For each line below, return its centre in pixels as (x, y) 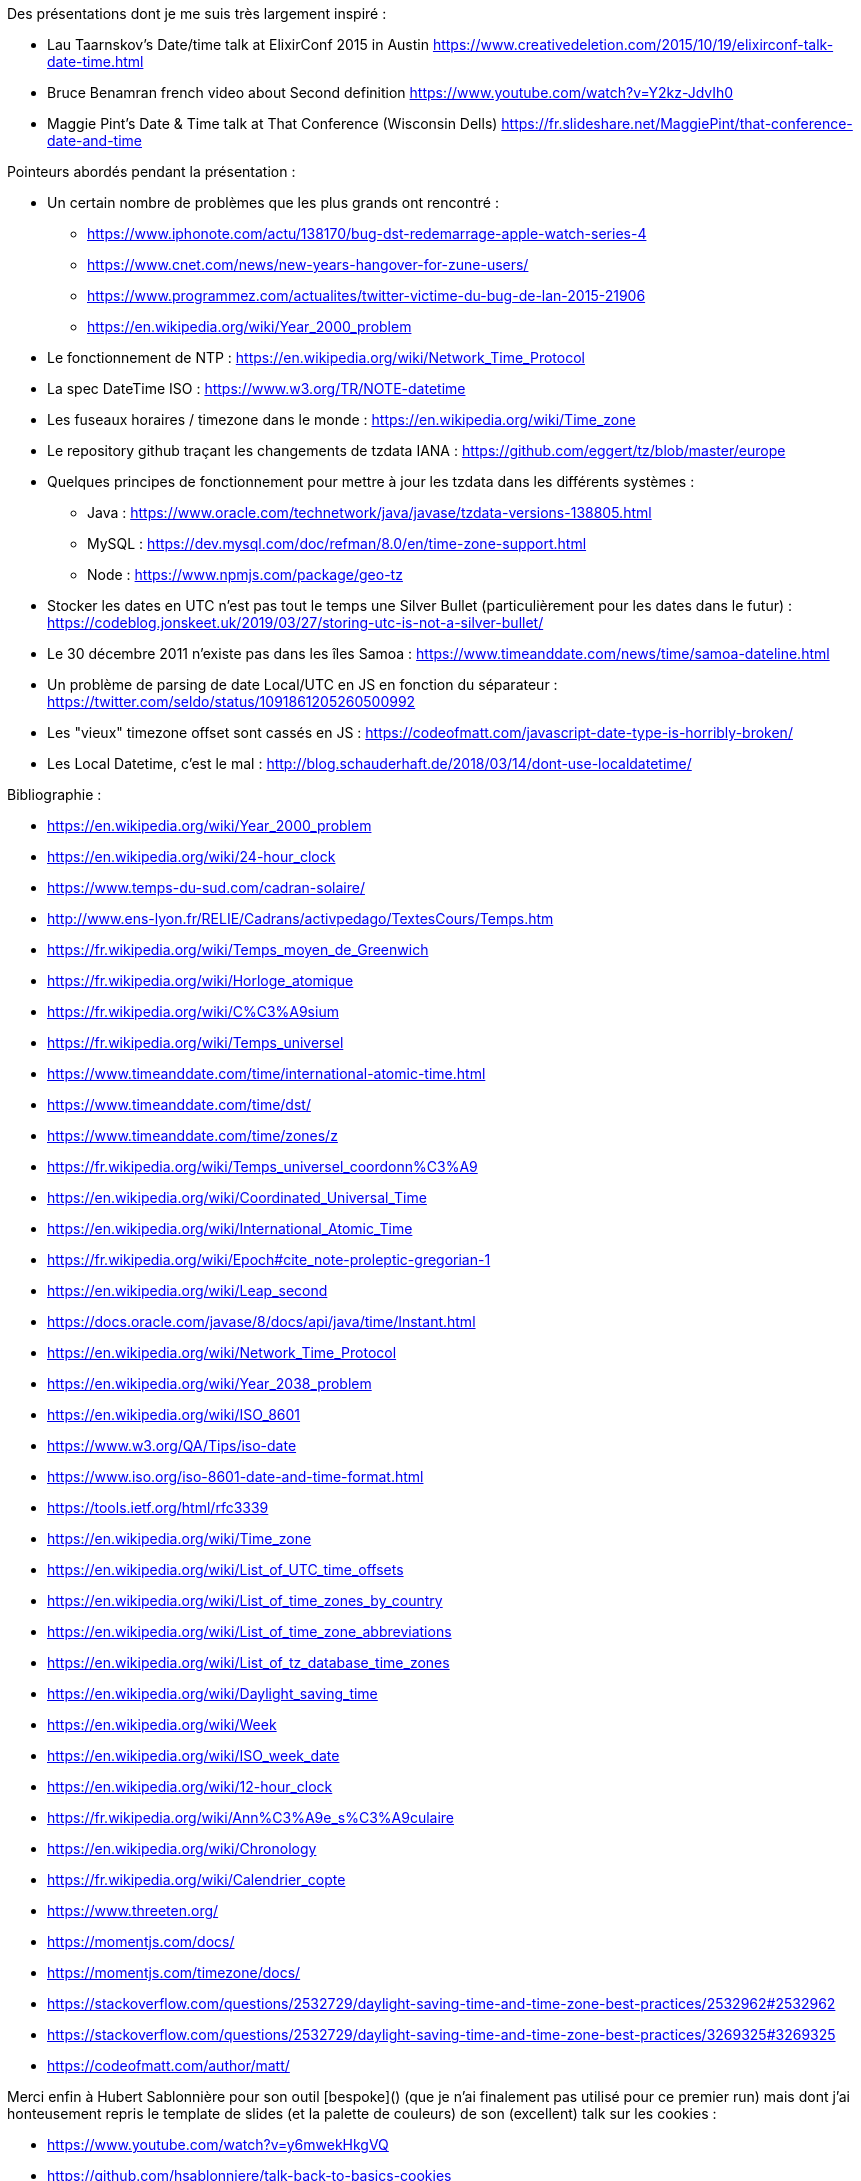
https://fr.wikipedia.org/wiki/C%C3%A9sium (193, 1011)
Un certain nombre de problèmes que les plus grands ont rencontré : (273, 202)
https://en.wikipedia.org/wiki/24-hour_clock (191, 856)
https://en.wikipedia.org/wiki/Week (162, 1724)
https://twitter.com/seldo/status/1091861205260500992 (231, 701)
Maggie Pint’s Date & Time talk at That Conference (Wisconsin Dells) (272, 123)
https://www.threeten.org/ (133, 1910)
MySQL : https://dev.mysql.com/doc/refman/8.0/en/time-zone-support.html (337, 543)
